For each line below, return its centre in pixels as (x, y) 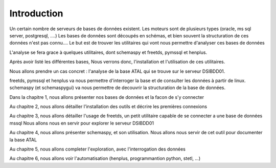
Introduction (36, 13)
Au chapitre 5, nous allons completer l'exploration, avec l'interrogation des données (98, 149)
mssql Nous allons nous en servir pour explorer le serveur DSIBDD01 (82, 123)
